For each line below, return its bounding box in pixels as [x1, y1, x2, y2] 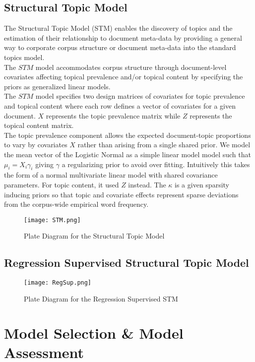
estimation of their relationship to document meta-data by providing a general [4, 32, 242, 43]
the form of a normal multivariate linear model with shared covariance [4, 170, 218, 180]
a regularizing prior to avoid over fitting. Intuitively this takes [62, 159, 250, 169]
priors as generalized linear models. [4, 81, 111, 91]
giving [35, 159, 54, 169]
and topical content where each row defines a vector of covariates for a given [4, 100, 236, 111]
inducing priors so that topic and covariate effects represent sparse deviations [4, 189, 239, 199]
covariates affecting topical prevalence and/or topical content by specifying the [4, 71, 243, 82]
